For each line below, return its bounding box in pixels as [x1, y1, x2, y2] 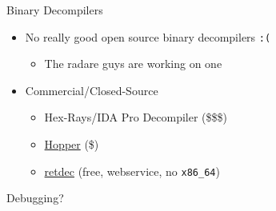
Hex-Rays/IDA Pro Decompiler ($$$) [44, 109, 228, 125]
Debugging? [6, 189, 64, 206]
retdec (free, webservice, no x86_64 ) [44, 162, 220, 179]
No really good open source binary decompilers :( [25, 28, 271, 45]
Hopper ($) [44, 136, 99, 153]
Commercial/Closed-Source [25, 82, 158, 98]
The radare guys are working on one [44, 55, 222, 72]
